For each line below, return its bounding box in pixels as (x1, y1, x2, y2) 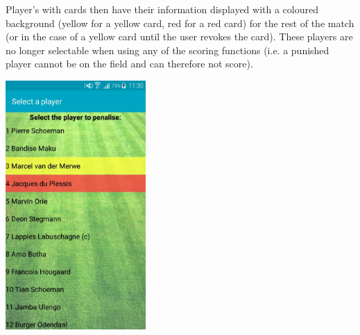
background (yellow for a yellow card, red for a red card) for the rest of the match (6, 15, 354, 30)
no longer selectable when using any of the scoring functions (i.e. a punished (6, 42, 329, 57)
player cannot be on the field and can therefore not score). (6, 56, 253, 71)
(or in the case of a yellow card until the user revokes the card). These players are (6, 29, 353, 44)
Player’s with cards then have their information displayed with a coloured (6, 2, 318, 16)
